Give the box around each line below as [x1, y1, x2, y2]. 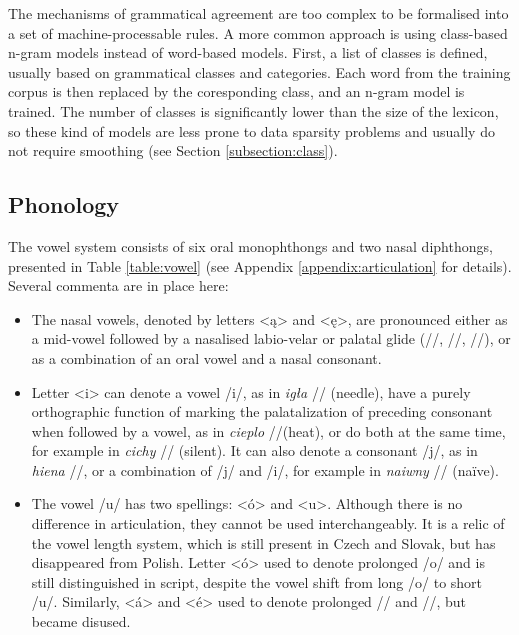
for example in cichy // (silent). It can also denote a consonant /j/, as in [31, 440, 478, 461]
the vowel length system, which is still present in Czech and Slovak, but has [31, 532, 496, 553]
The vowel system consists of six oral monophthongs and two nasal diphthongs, [8, 235, 493, 256]
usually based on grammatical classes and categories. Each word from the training [8, 61, 511, 82]
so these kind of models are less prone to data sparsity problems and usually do [8, 120, 495, 141]
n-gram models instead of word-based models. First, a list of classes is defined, [8, 42, 488, 63]
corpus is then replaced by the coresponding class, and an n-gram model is [8, 81, 465, 102]
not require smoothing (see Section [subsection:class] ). [8, 140, 338, 161]
